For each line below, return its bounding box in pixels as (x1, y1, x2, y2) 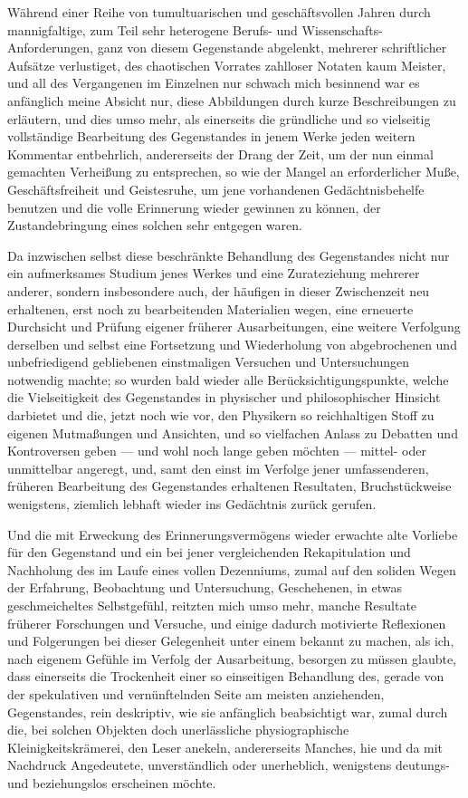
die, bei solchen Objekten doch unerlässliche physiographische (7, 720, 349, 739)
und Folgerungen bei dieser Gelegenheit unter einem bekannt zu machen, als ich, (7, 631, 454, 650)
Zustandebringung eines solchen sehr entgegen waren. (7, 216, 302, 235)
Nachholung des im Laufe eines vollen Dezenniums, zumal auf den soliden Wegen (7, 560, 456, 579)
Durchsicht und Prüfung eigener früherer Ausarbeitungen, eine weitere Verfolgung (7, 317, 461, 336)
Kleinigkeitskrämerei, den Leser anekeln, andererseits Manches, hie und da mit (7, 737, 444, 756)
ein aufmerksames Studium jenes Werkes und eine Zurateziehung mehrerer (7, 264, 420, 283)
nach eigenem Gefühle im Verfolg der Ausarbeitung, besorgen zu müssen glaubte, (7, 649, 457, 668)
